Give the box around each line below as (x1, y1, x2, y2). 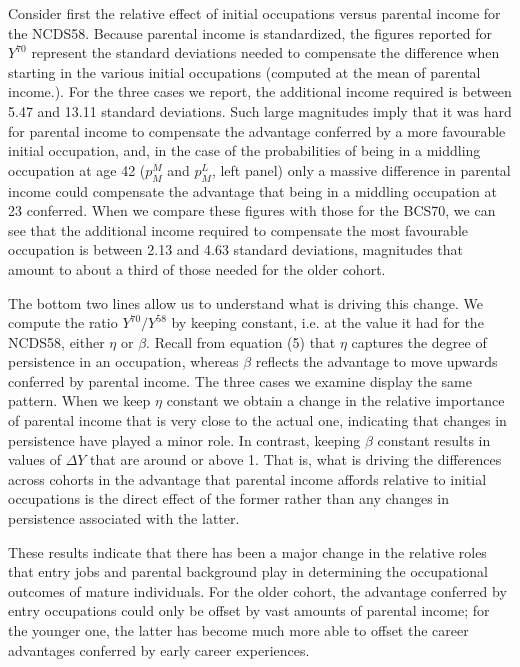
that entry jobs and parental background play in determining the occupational (8, 561, 488, 582)
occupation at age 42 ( (8, 159, 146, 180)
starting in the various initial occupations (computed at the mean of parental (8, 61, 481, 82)
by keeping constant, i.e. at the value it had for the (171, 312, 484, 333)
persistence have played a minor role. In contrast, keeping (8, 429, 361, 450)
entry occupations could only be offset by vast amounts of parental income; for (8, 600, 490, 621)
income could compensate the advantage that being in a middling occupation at (8, 180, 497, 201)
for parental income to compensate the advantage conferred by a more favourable (8, 120, 506, 141)
